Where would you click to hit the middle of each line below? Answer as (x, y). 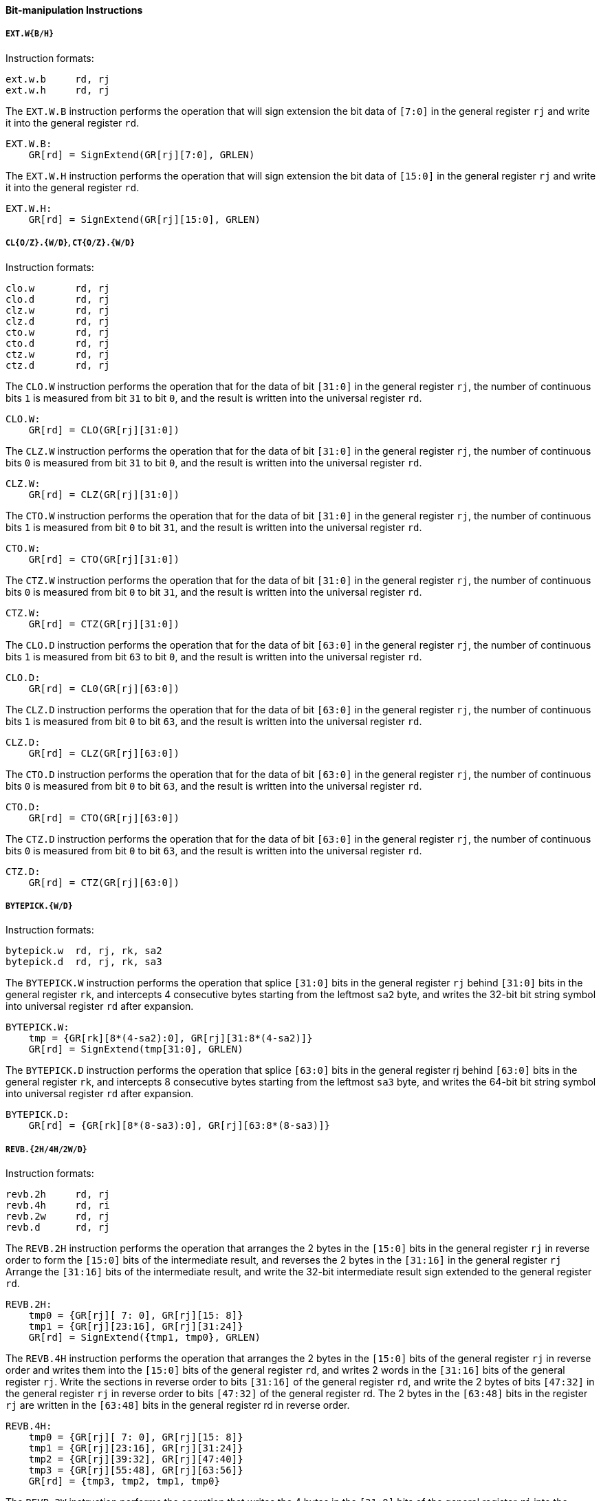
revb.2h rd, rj (58, 1195)
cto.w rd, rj (58, 332)
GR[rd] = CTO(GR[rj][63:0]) (104, 818)
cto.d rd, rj (58, 343)
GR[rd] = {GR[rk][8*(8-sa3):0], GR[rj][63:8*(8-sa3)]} (179, 1126)
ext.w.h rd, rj (58, 90)
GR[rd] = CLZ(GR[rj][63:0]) (104, 753)
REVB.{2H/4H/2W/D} (46, 1149)
